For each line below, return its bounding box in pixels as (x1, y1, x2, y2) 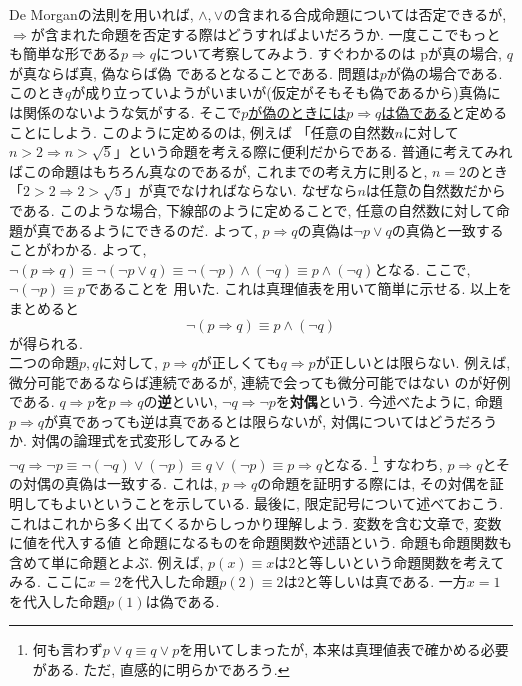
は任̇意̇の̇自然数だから (365, 180, 506, 201)
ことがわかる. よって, (9, 239, 147, 260)
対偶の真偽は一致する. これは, (22, 473, 218, 494)
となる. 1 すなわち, (322, 451, 443, 474)
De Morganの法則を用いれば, (9, 4, 194, 24)
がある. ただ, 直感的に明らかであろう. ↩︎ (32, 659, 290, 680)
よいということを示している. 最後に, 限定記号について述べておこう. (63, 492, 504, 513)
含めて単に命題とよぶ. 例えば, (9, 551, 204, 572)
